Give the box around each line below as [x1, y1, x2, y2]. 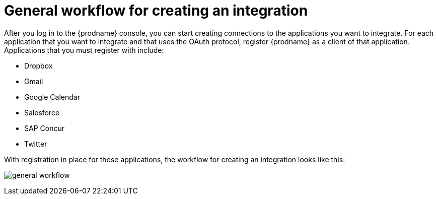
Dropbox [24, 61, 53, 70]
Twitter [24, 139, 47, 148]
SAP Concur [24, 123, 64, 132]
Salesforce [24, 108, 60, 117]
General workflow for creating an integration [4, 2, 308, 19]
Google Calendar [24, 92, 80, 101]
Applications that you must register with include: [4, 45, 164, 54]
